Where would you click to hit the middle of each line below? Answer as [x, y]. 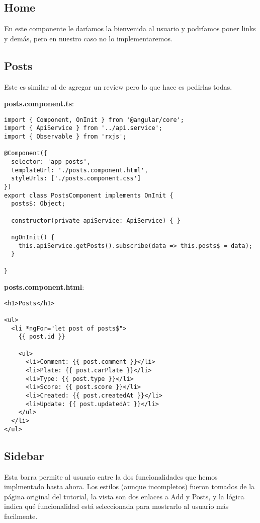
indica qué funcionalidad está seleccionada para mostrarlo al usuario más [116, 506]
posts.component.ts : [39, 104]
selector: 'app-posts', [51, 162]
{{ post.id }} [42, 337]
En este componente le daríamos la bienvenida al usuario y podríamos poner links [130, 28]
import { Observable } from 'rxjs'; [65, 137]
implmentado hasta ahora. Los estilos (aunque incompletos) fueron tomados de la [129, 486]
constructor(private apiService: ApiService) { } [96, 220]
